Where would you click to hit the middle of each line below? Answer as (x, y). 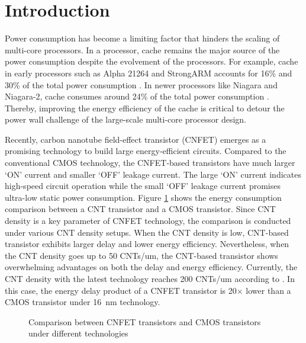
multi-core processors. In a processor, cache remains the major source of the (142, 49)
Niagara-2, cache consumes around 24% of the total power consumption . (137, 96)
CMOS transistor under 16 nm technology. (83, 302)
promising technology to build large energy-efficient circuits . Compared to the (146, 151)
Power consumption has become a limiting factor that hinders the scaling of (142, 38)
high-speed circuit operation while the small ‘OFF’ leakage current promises (143, 186)
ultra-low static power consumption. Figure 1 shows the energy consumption (143, 197)
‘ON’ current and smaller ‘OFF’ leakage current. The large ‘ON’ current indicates (153, 174)
